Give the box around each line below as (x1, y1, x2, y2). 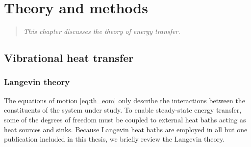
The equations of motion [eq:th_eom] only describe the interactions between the (4, 95, 245, 105)
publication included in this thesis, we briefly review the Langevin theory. (4, 134, 225, 144)
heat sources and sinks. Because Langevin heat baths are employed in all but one (4, 124, 248, 134)
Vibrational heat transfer (4, 50, 134, 65)
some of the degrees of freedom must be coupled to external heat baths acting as (4, 114, 246, 124)
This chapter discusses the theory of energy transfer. (23, 26, 180, 36)
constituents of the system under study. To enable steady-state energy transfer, (4, 105, 242, 115)
